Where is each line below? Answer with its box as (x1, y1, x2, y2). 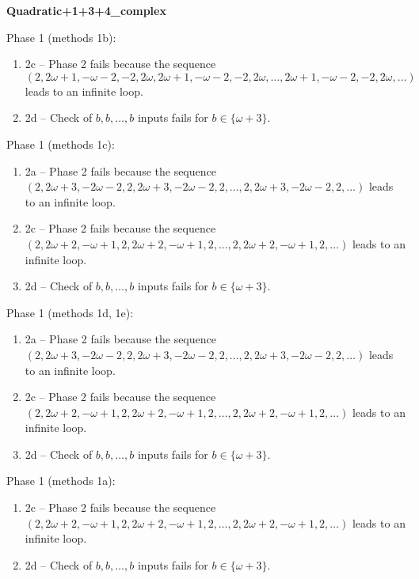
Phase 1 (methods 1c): (6, 135, 115, 152)
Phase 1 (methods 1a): (6, 472, 116, 489)
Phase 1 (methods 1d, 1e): (6, 304, 134, 320)
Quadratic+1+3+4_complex (6, 2, 166, 18)
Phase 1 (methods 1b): (6, 28, 116, 45)
